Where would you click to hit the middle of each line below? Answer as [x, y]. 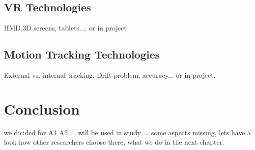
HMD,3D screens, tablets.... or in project [65, 28]
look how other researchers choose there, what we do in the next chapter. [114, 142]
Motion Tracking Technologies [82, 54]
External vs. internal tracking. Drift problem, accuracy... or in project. [110, 75]
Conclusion [42, 108]
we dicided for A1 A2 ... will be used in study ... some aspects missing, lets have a [127, 132]
